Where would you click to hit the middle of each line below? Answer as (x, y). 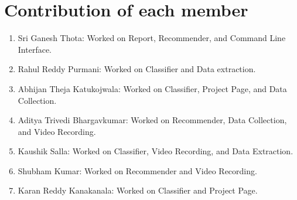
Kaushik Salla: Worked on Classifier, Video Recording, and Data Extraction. (156, 151)
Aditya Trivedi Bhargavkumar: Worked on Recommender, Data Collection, (152, 120)
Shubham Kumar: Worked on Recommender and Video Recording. (137, 170)
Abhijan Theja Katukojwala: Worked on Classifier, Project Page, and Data (152, 88)
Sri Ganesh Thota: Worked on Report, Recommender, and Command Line (152, 38)
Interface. (35, 49)
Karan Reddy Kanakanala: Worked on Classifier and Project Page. (138, 190)
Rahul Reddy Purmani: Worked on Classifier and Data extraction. (137, 69)
